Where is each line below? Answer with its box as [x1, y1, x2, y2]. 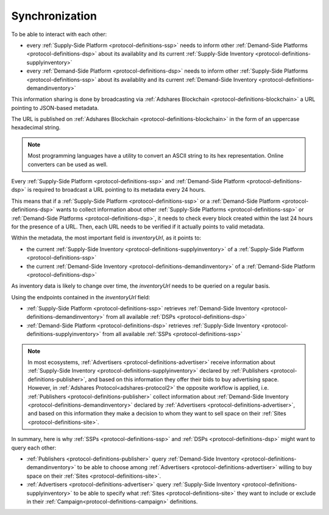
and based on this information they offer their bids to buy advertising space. [88, 376, 280, 383]
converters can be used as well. [27, 161, 108, 168]
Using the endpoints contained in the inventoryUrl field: [11, 293, 150, 301]
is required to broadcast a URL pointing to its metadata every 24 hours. [27, 186, 206, 194]
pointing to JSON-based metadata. [11, 104, 99, 111]
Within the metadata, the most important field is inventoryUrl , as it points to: [11, 234, 202, 241]
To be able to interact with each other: [11, 31, 107, 38]
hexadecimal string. [11, 124, 61, 131]
